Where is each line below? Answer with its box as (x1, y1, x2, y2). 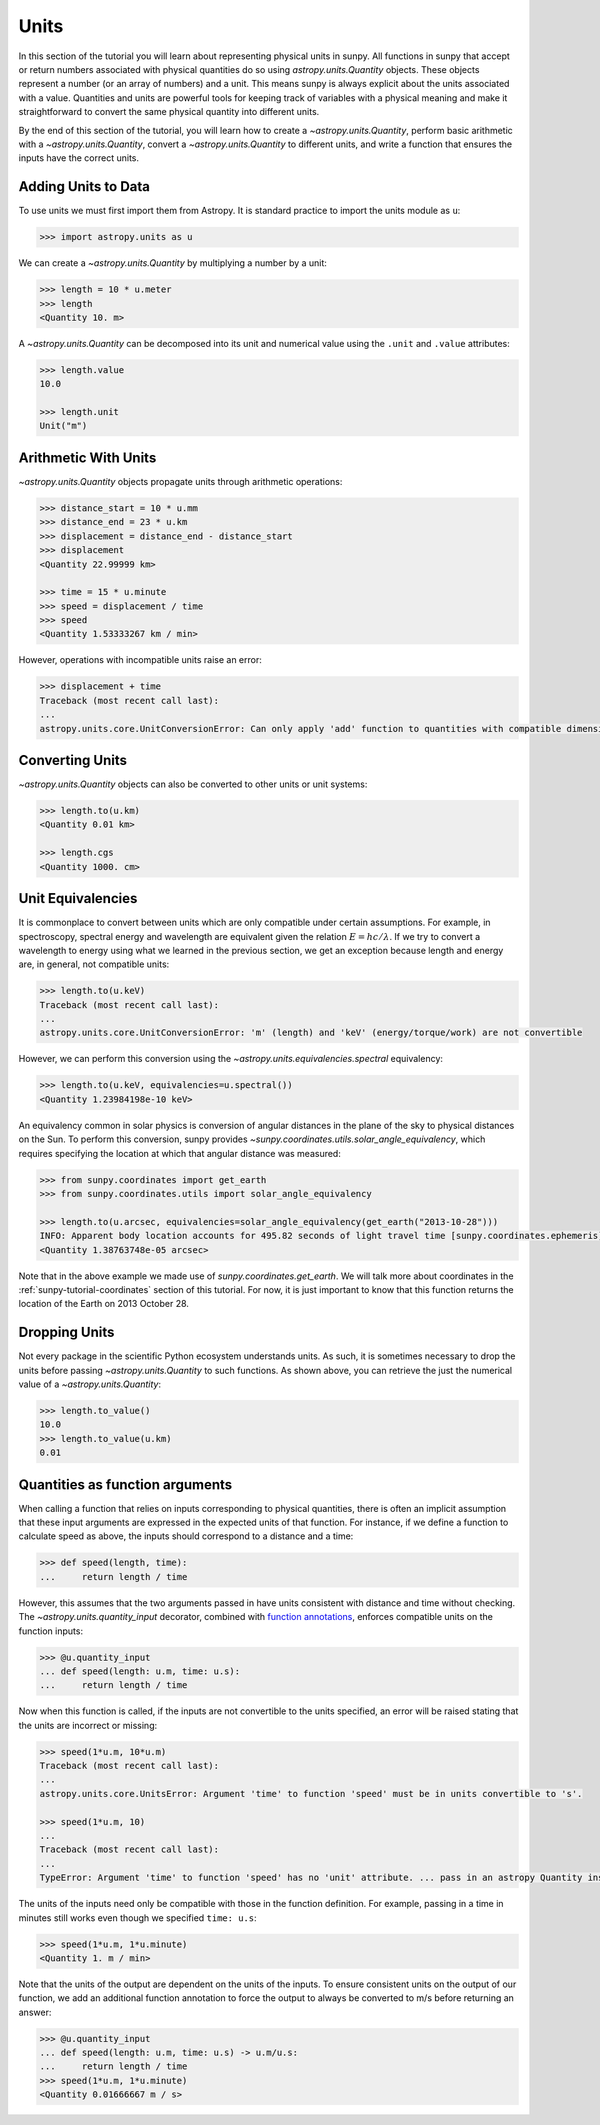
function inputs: (18, 1625, 84, 1637)
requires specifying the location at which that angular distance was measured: (18, 1147, 342, 1159)
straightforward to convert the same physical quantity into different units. (18, 106, 320, 118)
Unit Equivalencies (18, 890, 138, 907)
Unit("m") (39, 420, 88, 432)
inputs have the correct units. (18, 152, 140, 164)
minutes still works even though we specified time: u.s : (18, 1911, 257, 1924)
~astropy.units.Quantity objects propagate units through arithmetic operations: (18, 475, 343, 487)
